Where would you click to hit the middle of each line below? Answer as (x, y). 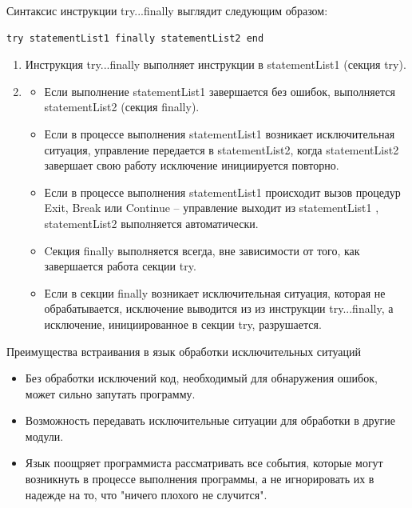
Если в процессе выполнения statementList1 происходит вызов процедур (222, 192)
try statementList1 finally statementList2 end (135, 38)
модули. (44, 436)
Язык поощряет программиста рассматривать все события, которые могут (204, 463)
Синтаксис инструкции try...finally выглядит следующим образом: (167, 10)
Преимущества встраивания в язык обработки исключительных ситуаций (184, 351)
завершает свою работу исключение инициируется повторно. (192, 165)
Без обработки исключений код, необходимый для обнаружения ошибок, (201, 378)
